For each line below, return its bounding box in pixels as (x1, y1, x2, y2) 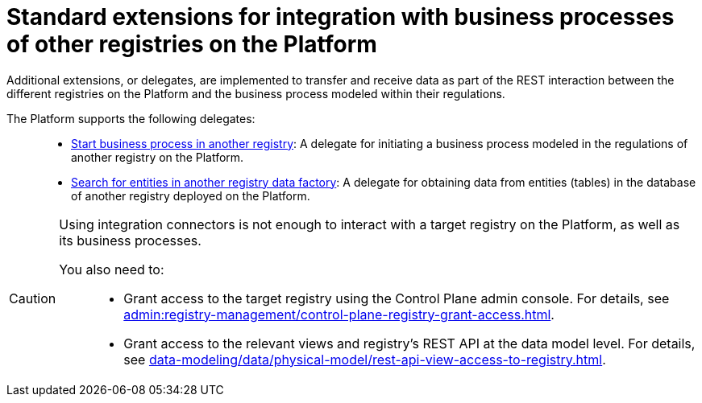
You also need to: (59, 261, 164, 278)
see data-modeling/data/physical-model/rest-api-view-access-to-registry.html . (123, 351, 606, 368)
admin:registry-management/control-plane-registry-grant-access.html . (123, 306, 555, 323)
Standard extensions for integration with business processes (6, 3, 675, 31)
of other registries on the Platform (6, 31, 377, 58)
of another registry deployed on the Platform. (71, 188, 310, 203)
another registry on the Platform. (71, 150, 244, 164)
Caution (9, 290, 56, 306)
